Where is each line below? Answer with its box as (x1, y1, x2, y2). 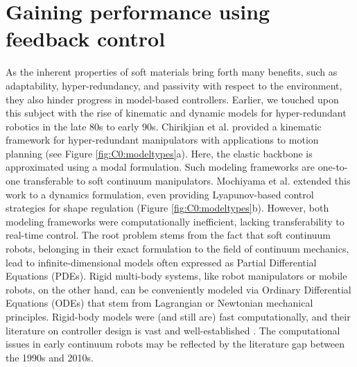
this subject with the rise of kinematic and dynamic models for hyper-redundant (6, 105, 347, 120)
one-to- (317, 160, 348, 174)
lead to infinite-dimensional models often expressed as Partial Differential (6, 255, 317, 269)
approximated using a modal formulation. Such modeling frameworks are (6, 160, 315, 174)
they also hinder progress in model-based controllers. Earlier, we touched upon (6, 92, 339, 106)
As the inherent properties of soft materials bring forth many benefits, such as (6, 65, 338, 79)
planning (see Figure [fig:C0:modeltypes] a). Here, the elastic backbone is (6, 146, 313, 160)
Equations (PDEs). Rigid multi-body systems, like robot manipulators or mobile (6, 268, 347, 283)
